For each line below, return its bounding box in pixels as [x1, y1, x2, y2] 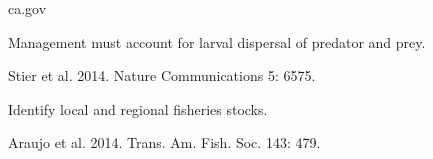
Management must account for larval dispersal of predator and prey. [8, 31, 426, 52]
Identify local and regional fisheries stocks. [8, 98, 268, 119]
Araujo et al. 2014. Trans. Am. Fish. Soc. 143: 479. [8, 132, 321, 153]
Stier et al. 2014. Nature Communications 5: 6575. [8, 65, 316, 86]
